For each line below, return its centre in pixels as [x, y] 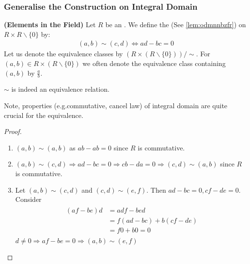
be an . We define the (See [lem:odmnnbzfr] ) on [176, 25]
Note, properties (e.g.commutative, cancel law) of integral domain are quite [116, 106]
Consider [28, 199]
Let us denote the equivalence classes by [63, 54]
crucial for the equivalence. [44, 115]
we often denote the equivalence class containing [154, 63]
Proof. [13, 131]
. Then [156, 190]
